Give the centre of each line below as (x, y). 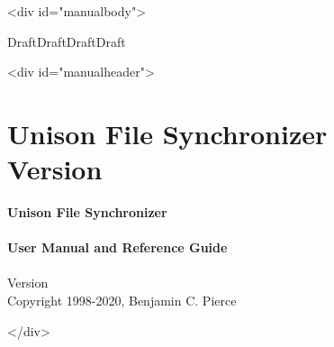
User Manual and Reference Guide (117, 247)
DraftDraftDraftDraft (67, 41)
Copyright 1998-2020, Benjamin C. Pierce (122, 301)
